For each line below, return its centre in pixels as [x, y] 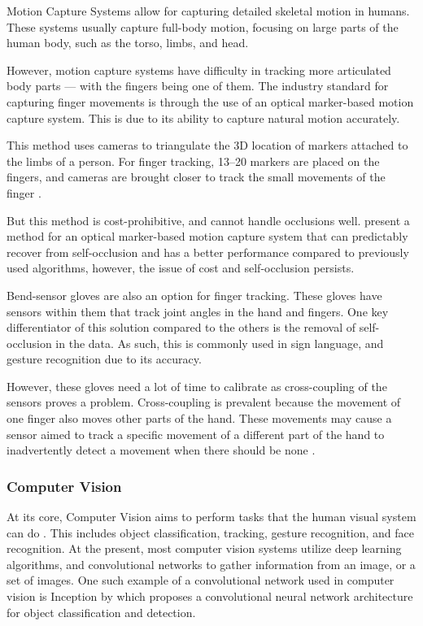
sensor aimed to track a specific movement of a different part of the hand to [196, 434]
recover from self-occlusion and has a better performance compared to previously [208, 252]
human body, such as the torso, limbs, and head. [128, 43]
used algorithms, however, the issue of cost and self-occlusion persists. [181, 268]
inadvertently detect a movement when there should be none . [161, 450]
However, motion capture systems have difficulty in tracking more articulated [199, 70]
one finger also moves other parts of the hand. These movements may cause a [199, 418]
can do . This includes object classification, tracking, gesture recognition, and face [211, 532]
